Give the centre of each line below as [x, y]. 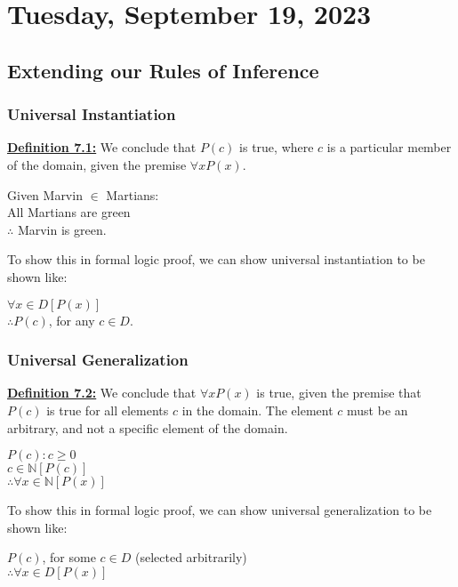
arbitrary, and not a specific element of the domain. [148, 427]
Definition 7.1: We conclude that [102, 147]
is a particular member [389, 147]
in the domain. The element [257, 410]
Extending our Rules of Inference [163, 70]
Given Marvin [45, 194]
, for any [72, 320]
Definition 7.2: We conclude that [102, 393]
